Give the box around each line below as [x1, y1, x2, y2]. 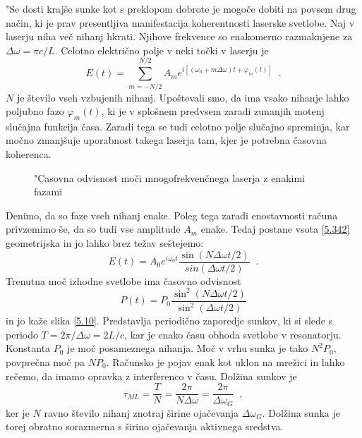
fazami [34, 184, 63, 199]
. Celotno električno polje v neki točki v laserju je [54, 42, 269, 57]
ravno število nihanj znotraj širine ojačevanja [44, 405, 239, 420]
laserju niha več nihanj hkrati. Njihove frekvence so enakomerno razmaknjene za [6, 29, 353, 44]
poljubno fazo [6, 104, 64, 118]
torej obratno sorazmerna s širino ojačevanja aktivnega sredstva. [6, 419, 284, 434]
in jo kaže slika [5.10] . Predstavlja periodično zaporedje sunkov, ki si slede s [6, 313, 333, 328]
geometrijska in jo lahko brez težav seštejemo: [6, 236, 204, 250]
